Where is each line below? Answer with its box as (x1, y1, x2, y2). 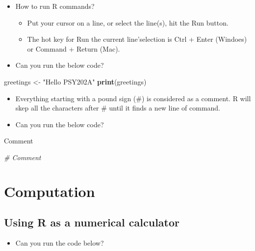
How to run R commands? (15, 1, 95, 11)
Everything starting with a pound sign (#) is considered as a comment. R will (15, 93, 251, 103)
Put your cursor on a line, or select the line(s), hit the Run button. (27, 17, 229, 28)
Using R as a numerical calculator (4, 215, 180, 230)
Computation (4, 181, 95, 201)
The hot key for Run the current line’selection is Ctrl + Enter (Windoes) (27, 34, 247, 44)
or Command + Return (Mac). (27, 43, 120, 54)
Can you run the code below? (15, 238, 104, 248)
